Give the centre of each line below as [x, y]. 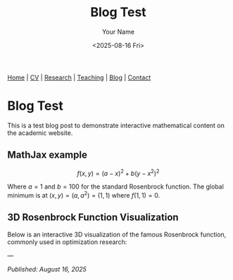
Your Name [118, 32]
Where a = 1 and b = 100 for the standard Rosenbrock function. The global [115, 186]
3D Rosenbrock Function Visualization [93, 218]
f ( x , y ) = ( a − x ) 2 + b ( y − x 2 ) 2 [118, 172]
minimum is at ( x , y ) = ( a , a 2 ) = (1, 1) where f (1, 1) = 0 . [84, 195]
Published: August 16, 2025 [47, 269]
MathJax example [48, 155]
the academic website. [40, 133]
